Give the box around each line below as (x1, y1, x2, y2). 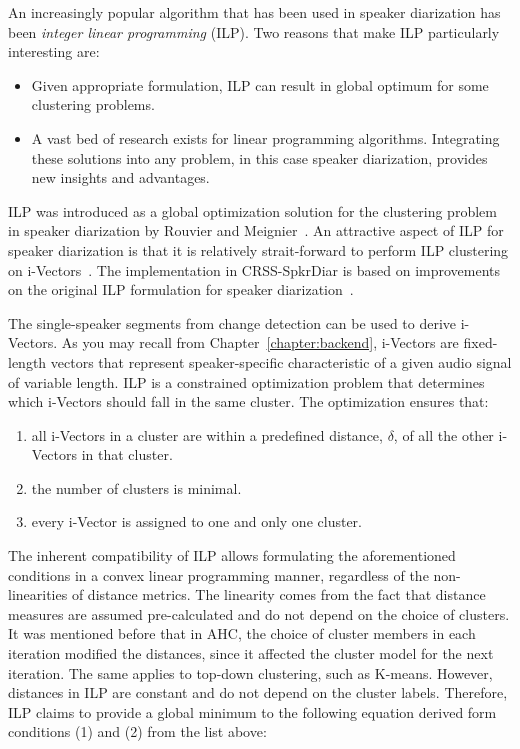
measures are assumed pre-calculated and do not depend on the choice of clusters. (8, 603, 510, 624)
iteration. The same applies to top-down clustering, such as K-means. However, (8, 662, 493, 683)
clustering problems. (31, 94, 155, 115)
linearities (8, 584, 68, 605)
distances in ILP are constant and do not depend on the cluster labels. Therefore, (8, 682, 508, 703)
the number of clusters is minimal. (31, 477, 242, 498)
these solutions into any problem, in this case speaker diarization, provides (31, 147, 488, 168)
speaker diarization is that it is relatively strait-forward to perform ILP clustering (8, 239, 509, 260)
